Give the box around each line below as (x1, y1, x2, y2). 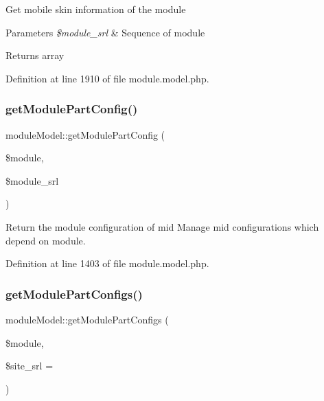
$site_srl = (5, 358, 54, 373)
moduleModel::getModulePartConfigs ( (5, 312, 169, 326)
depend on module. (5, 233, 86, 247)
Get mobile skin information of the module (5, 2, 186, 16)
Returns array (5, 48, 65, 62)
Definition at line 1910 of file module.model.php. (5, 71, 209, 85)
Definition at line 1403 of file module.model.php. (5, 256, 209, 271)
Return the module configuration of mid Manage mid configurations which (5, 219, 319, 233)
